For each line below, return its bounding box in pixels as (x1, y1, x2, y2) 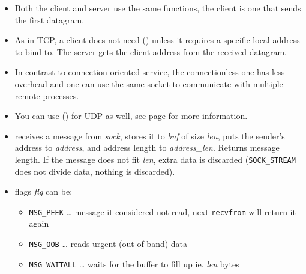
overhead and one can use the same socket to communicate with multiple (14, 77, 283, 90)
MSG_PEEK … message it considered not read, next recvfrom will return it (29, 205, 296, 218)
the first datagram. (14, 13, 85, 26)
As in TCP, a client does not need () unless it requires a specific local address (14, 34, 300, 46)
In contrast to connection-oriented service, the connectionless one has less (14, 65, 285, 78)
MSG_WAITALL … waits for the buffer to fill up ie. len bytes (29, 257, 239, 270)
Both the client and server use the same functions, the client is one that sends (14, 2, 301, 14)
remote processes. (14, 89, 79, 102)
